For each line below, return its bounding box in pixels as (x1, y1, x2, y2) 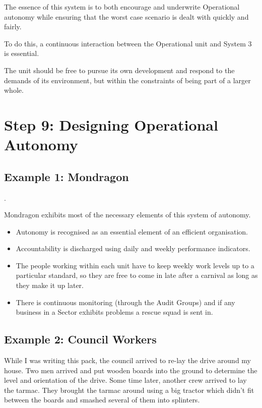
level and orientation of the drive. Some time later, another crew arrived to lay (4, 375, 247, 385)
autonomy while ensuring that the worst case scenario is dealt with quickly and (4, 11, 249, 22)
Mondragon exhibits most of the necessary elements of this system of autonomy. (4, 209, 251, 220)
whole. (4, 85, 24, 95)
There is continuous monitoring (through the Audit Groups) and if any (16, 297, 235, 307)
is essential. (4, 48, 39, 59)
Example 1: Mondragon (4, 168, 129, 184)
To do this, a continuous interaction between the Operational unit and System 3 (4, 38, 252, 48)
